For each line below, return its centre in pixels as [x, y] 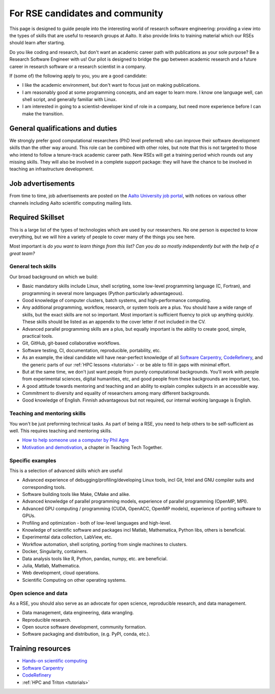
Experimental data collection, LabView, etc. [67, 537]
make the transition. [43, 114]
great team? [22, 253]
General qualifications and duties [63, 128]
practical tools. [38, 336]
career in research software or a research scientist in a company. [78, 66]
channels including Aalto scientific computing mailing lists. [71, 203]
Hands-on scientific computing [55, 661]
